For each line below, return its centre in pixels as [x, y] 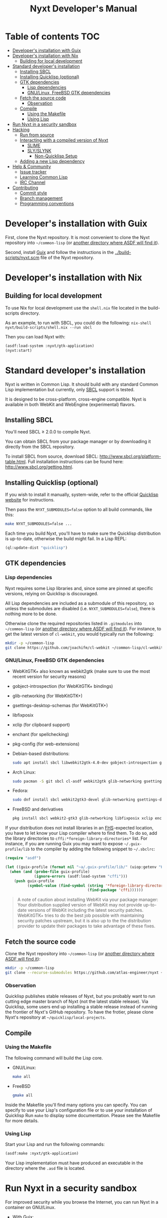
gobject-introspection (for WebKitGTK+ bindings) [63, 686]
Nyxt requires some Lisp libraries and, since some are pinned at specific [79, 588]
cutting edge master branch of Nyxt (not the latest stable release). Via [77, 1001]
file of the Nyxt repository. [67, 257]
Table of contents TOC [53, 37]
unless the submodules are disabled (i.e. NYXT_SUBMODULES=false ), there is [80, 608]
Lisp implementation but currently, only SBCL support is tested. [70, 389]
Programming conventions [47, 203]
